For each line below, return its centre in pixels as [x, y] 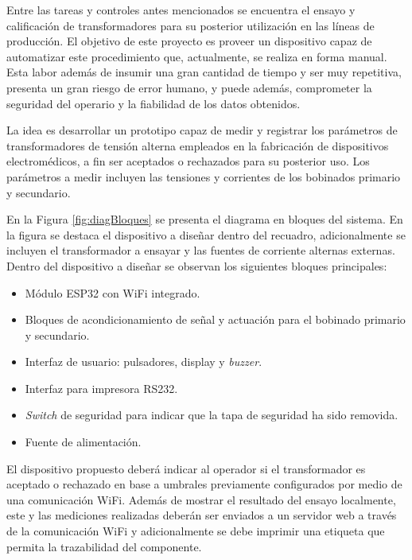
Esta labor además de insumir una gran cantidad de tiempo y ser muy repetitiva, [204, 72]
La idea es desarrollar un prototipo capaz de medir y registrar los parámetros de [202, 130]
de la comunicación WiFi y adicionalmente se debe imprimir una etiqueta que [196, 531]
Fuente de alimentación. [83, 442]
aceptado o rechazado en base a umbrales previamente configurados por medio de [204, 484]
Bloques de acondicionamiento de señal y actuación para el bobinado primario [215, 319]
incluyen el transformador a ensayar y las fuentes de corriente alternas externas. [201, 250]
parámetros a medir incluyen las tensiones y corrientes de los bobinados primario [204, 176]
